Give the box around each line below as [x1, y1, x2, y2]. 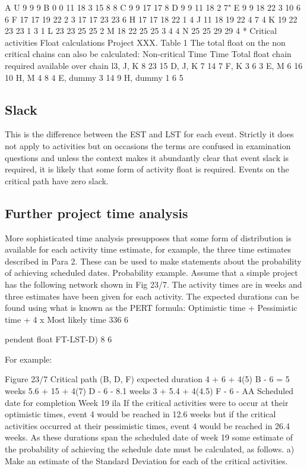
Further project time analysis [5, 203, 188, 222]
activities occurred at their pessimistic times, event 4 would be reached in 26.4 [5, 419, 290, 432]
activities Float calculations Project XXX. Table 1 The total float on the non [5, 36, 286, 48]
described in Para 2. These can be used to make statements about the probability [5, 254, 302, 267]
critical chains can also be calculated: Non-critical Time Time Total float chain [5, 48, 292, 60]
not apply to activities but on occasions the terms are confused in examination [5, 139, 291, 152]
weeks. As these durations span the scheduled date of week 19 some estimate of [5, 431, 293, 443]
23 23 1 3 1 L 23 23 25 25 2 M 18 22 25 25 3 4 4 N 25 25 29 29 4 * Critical [5, 24, 277, 37]
